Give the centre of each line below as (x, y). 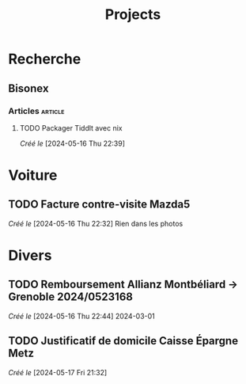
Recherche (45, 59)
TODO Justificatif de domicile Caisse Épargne (123, 341)
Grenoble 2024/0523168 (70, 297)
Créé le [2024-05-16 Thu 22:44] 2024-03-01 (82, 316)
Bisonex (28, 88)
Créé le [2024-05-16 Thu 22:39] (72, 143)
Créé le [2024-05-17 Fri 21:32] (58, 372)
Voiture (33, 175)
